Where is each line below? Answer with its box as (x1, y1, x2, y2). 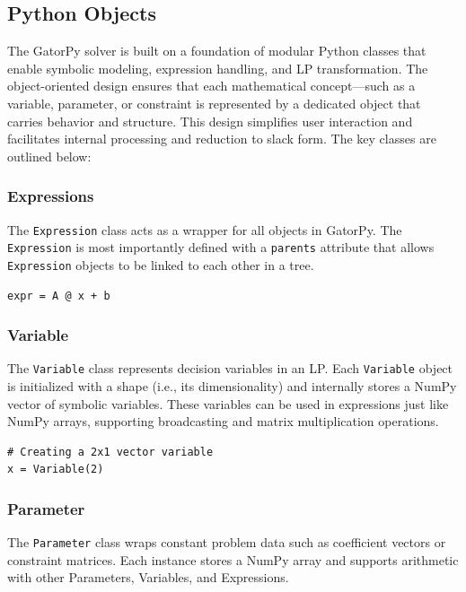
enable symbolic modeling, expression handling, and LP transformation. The (7, 58, 428, 77)
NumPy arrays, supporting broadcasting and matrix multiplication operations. (7, 412, 439, 431)
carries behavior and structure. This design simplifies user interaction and (7, 111, 413, 130)
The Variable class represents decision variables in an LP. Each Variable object (7, 359, 453, 378)
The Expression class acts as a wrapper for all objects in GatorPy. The (7, 220, 402, 239)
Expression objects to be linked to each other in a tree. (7, 255, 314, 274)
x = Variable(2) (7, 463, 104, 476)
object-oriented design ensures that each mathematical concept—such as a (7, 76, 416, 95)
